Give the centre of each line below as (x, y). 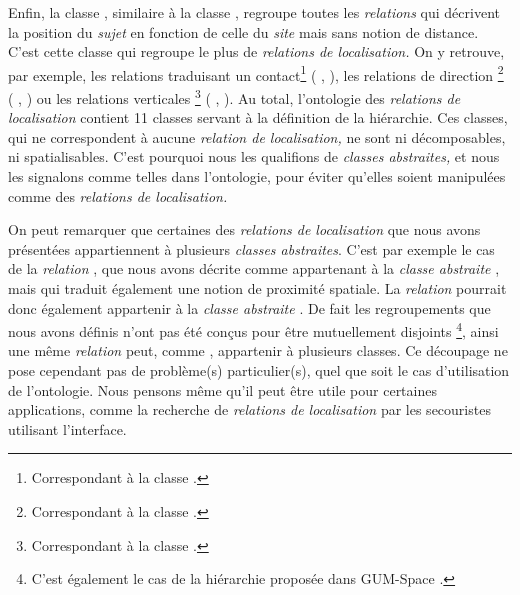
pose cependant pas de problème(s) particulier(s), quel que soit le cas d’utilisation (259, 370)
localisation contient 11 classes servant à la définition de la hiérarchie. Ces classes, (258, 117)
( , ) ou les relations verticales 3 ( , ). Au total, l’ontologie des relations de (234, 96)
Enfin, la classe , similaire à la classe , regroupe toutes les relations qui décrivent (254, 12)
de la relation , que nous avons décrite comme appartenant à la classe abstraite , (254, 268)
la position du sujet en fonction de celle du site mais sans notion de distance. (243, 31)
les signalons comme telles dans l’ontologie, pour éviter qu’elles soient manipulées (257, 176)
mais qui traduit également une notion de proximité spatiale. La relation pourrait (257, 288)
